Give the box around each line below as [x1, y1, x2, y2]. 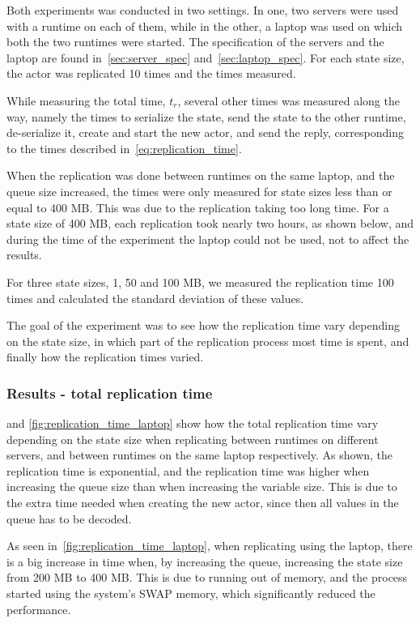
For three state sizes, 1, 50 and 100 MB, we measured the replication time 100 [6, 273, 394, 290]
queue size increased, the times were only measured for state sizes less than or [6, 182, 392, 199]
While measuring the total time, [6, 92, 166, 109]
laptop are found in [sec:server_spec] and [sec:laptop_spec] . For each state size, [6, 49, 405, 66]
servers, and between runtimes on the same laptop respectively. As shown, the [6, 446, 393, 463]
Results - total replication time [6, 382, 213, 403]
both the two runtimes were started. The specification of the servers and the [6, 33, 384, 50]
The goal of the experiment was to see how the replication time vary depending [6, 317, 400, 334]
